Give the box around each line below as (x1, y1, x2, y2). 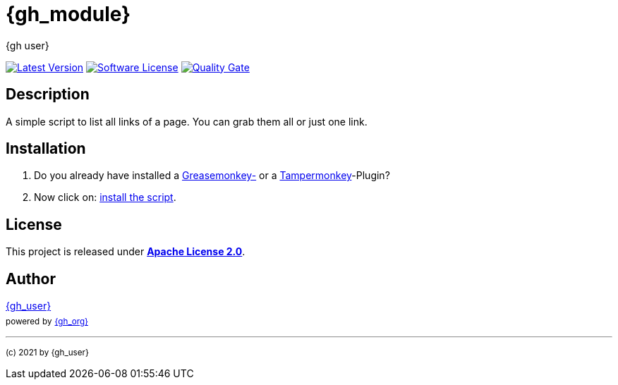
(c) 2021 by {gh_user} (6, 347, 89, 357)
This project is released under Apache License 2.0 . (6, 245, 246, 258)
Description (6, 85, 90, 104)
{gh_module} (6, 2, 131, 26)
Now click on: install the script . (34, 191, 176, 204)
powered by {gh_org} (6, 316, 89, 326)
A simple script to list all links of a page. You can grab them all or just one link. (6, 115, 368, 128)
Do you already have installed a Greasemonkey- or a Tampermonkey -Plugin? (34, 169, 390, 182)
